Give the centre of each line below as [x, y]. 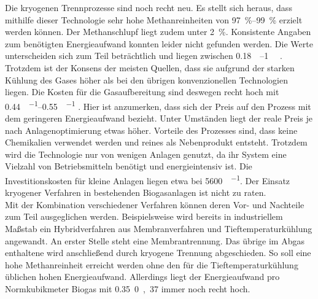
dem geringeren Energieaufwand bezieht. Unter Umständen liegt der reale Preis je [159, 118]
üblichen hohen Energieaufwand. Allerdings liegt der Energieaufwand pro [142, 277]
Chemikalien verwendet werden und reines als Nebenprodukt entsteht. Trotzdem [156, 142]
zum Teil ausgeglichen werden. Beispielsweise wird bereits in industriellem [144, 216]
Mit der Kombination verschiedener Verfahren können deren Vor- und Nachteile [155, 204]
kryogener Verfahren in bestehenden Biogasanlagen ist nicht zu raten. [136, 192]
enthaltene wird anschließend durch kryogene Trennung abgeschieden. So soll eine [158, 253]
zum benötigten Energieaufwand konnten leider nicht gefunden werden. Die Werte [159, 43]
